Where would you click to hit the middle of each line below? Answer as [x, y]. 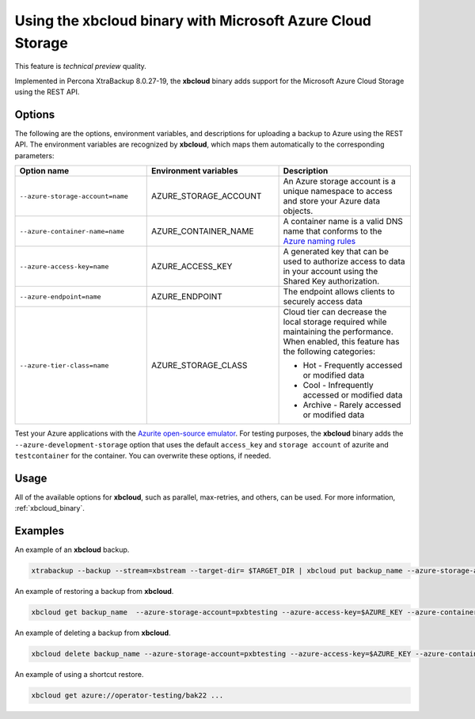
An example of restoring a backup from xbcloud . [94, 592]
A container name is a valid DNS [343, 222]
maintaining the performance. [338, 332]
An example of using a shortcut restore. [79, 675]
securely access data [323, 302]
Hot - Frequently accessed [353, 366]
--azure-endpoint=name [61, 297]
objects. [298, 211]
